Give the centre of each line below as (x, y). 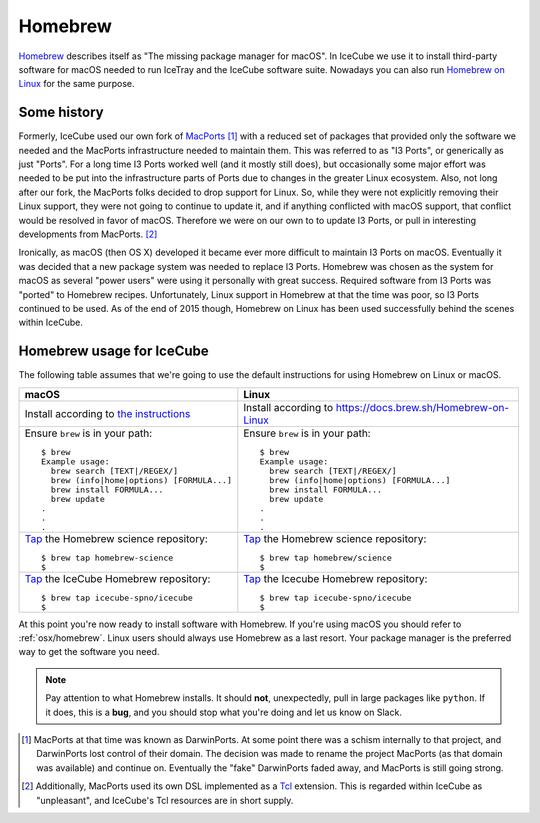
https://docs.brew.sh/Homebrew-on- (422, 407)
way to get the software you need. (89, 652)
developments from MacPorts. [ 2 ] (88, 234)
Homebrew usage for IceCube (113, 351)
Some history (61, 112)
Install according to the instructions (107, 413)
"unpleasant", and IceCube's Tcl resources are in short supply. (165, 800)
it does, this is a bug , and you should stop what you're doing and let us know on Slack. (223, 712)
